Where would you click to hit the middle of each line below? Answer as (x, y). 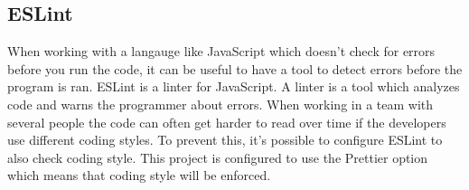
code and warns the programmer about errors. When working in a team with (220, 104)
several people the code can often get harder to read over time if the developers (227, 122)
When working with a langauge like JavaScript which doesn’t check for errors (221, 51)
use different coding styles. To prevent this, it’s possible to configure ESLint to (225, 140)
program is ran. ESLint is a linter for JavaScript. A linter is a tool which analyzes (234, 86)
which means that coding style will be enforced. (139, 175)
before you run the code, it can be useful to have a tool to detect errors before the (235, 68)
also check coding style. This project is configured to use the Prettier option (218, 157)
